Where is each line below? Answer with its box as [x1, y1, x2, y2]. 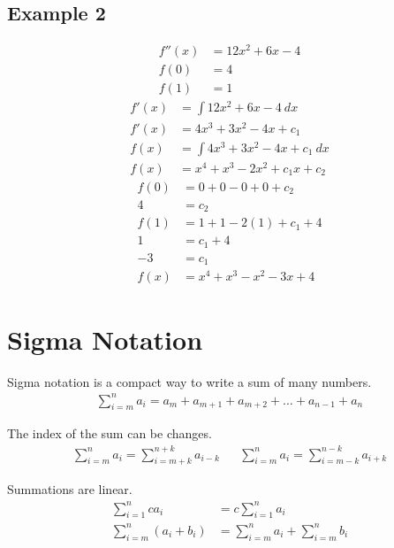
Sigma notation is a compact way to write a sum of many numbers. [7, 372, 372, 390]
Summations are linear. [7, 480, 133, 498]
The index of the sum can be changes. [7, 424, 212, 443]
